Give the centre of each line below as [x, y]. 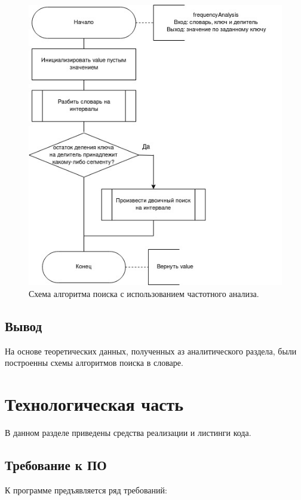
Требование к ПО [56, 464]
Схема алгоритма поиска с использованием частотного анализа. [144, 293]
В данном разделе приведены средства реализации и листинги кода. [128, 432]
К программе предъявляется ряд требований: [86, 490]
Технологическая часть [94, 404]
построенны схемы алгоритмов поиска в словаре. [94, 363]
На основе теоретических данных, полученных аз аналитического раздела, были [151, 351]
